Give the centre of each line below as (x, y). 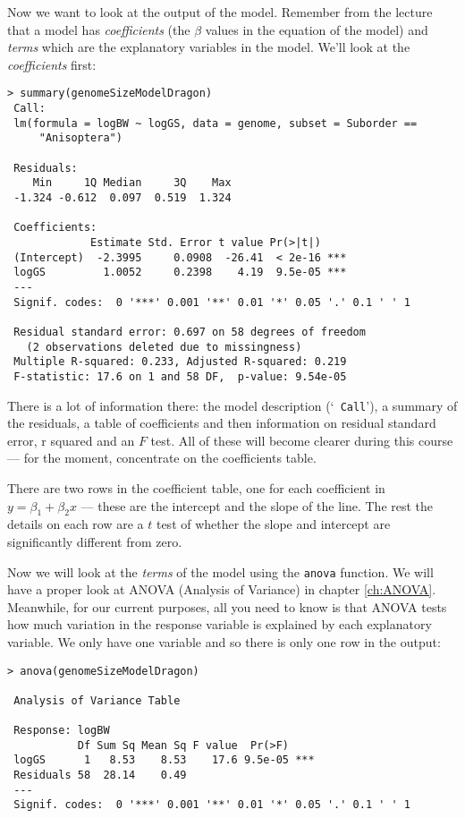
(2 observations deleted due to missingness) (164, 347)
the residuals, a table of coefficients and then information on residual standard (222, 423)
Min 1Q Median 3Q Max (132, 183)
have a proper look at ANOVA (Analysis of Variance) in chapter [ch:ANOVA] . (222, 589)
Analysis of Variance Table (97, 700)
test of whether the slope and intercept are (273, 524)
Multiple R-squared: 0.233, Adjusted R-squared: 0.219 (180, 362)
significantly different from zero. (95, 541)
